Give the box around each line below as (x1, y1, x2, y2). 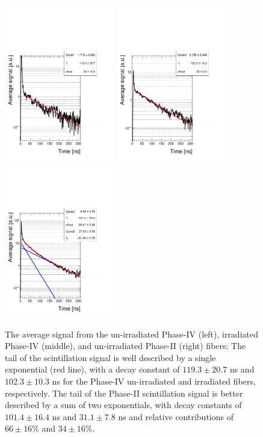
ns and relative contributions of (118, 410, 234, 423)
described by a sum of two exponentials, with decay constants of (5, 398, 242, 411)
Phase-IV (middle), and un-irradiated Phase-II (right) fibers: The (5, 339, 246, 352)
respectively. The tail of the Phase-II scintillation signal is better (5, 386, 243, 399)
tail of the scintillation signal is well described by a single (5, 351, 216, 363)
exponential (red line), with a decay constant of (5, 363, 180, 376)
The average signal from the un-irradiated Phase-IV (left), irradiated (5, 327, 258, 340)
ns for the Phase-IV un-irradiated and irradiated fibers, (52, 374, 256, 387)
